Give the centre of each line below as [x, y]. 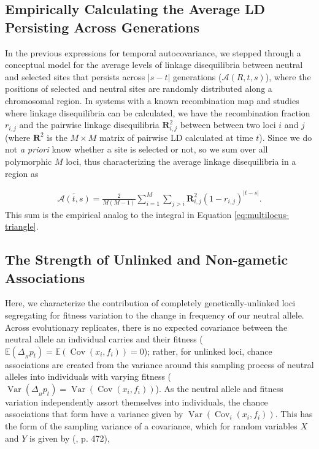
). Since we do [286, 137]
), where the [288, 76]
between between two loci [228, 125]
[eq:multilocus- [261, 214]
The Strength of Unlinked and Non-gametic [147, 259]
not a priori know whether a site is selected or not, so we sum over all [136, 149]
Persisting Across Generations [102, 27]
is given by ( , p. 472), [70, 438]
